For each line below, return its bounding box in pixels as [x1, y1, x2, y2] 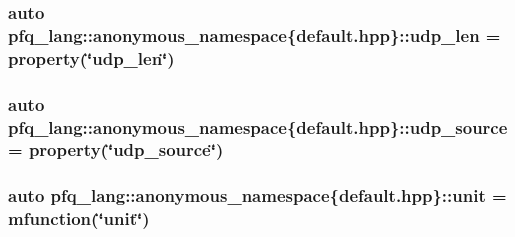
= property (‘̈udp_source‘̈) [8, 137, 224, 162]
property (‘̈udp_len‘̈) [8, 45, 175, 70]
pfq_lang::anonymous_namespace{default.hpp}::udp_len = [8, 22, 501, 47]
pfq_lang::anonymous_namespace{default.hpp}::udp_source [8, 114, 508, 139]
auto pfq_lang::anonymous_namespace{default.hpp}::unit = [8, 183, 507, 208]
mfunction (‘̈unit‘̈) [8, 206, 150, 231]
